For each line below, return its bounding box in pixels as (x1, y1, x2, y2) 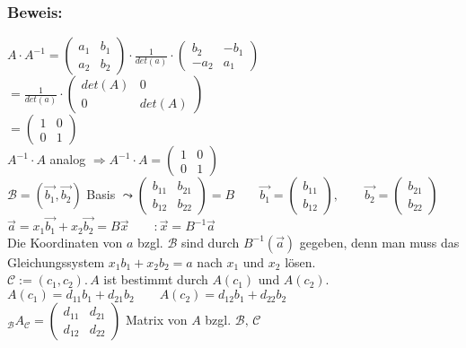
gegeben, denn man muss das (299, 232, 460, 251)
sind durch (180, 232, 240, 251)
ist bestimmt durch (103, 270, 208, 289)
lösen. (285, 252, 316, 271)
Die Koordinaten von (7, 232, 123, 251)
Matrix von (125, 310, 188, 329)
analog (49, 150, 86, 169)
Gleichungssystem (7, 252, 105, 271)
